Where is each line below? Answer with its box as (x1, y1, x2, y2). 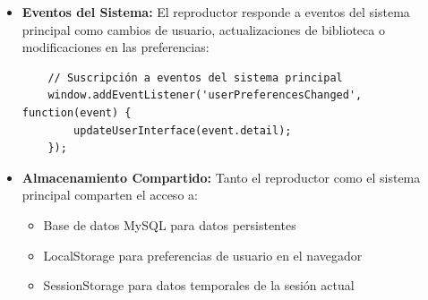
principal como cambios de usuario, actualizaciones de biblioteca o (21, 20, 385, 39)
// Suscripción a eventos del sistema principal (47, 71, 343, 84)
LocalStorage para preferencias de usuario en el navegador (43, 245, 363, 264)
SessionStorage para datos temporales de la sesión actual (43, 276, 355, 295)
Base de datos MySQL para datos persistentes (43, 215, 296, 234)
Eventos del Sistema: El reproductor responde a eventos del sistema (21, 3, 410, 21)
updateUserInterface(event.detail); (73, 124, 292, 137)
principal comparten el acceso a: (21, 185, 198, 204)
